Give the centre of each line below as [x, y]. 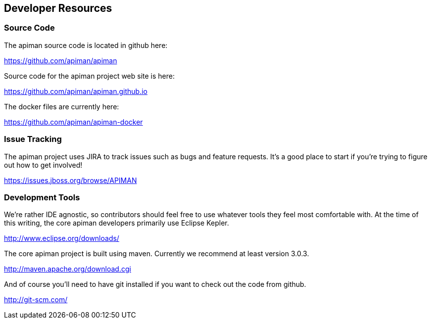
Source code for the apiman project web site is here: [90, 76]
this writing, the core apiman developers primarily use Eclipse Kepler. [117, 223]
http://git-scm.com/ [36, 300]
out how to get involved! [43, 165]
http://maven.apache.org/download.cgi [68, 269]
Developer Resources [58, 8]
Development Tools [42, 197]
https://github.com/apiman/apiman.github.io [76, 91]
